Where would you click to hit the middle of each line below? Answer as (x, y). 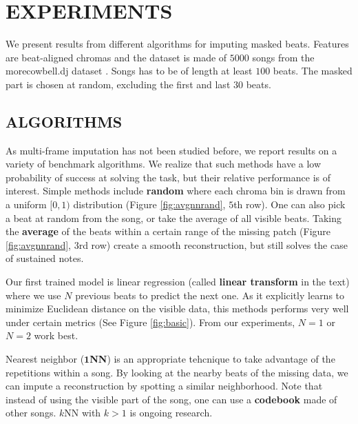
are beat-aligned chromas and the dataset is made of (116, 57)
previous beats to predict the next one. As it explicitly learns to (210, 295)
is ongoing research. (171, 413)
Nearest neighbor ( (45, 359)
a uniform (26, 204)
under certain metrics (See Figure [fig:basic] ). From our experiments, (150, 322)
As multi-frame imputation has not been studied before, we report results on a (171, 150)
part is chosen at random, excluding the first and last (118, 84)
